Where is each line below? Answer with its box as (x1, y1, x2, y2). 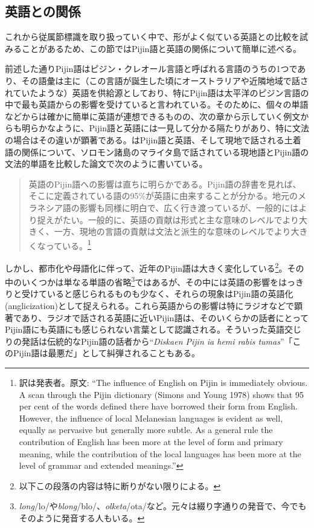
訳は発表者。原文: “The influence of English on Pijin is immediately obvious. (19, 376, 308, 389)
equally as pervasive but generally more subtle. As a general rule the (19, 423, 273, 436)
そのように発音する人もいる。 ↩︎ (19, 511, 145, 524)
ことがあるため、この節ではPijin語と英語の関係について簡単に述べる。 (21, 42, 301, 54)
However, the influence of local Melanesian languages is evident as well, (19, 411, 283, 424)
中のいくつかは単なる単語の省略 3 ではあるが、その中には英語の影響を (5, 274, 279, 288)
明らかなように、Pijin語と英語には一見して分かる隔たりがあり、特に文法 (21, 122, 309, 134)
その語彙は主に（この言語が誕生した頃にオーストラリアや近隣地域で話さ (21, 74, 309, 86)
